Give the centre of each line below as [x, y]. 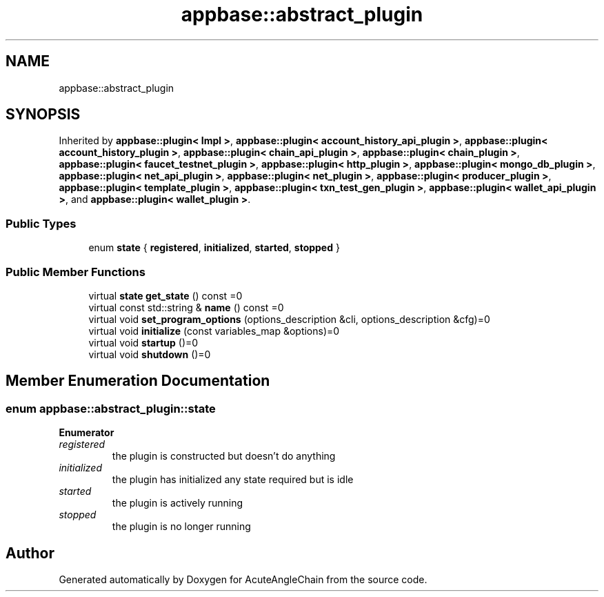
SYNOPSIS [43, 115]
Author [30, 553]
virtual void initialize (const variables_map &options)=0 [214, 331]
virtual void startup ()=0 [143, 342]
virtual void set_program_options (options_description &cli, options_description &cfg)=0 [289, 319]
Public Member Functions [75, 272]
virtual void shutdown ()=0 [150, 354]
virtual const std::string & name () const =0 [186, 307]
